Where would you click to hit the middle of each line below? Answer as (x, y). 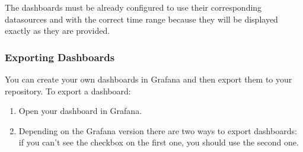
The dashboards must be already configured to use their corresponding (133, 7)
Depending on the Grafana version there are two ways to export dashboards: (158, 130)
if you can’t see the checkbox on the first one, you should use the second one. (159, 142)
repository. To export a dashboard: (68, 91)
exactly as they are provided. (58, 31)
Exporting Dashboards (60, 57)
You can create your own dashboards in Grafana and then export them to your (149, 79)
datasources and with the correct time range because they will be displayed (141, 19)
